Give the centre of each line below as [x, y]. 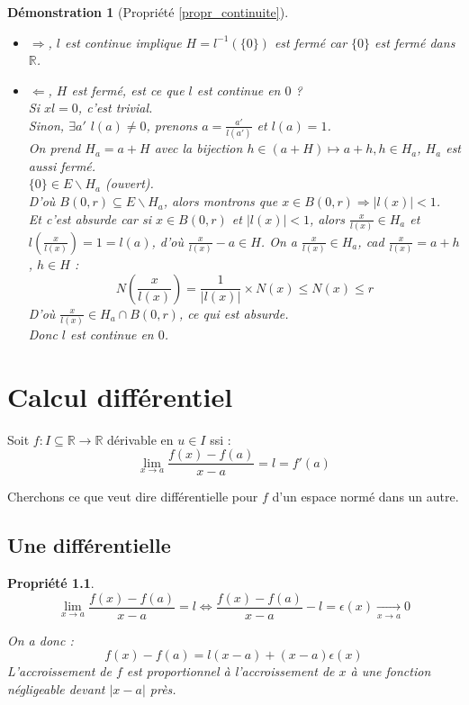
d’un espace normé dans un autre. [365, 497]
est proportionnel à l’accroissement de [230, 671]
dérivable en [140, 439]
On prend [54, 148]
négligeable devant [56, 688]
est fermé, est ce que [128, 90]
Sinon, [46, 125]
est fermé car [311, 42]
